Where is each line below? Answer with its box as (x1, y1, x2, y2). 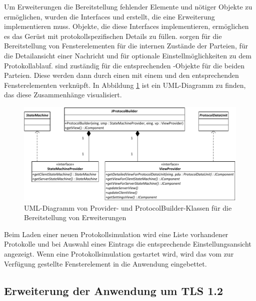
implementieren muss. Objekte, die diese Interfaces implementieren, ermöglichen (4, 21, 249, 31)
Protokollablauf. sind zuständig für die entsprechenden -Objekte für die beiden (4, 60, 244, 70)
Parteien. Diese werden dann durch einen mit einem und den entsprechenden (4, 70, 239, 80)
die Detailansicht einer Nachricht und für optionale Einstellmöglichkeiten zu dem (4, 50, 251, 60)
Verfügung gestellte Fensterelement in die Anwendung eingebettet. (4, 258, 207, 269)
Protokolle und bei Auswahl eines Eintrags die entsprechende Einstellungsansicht (4, 239, 251, 249)
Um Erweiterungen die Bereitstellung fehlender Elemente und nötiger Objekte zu (4, 1, 252, 11)
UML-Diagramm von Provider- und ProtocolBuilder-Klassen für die (24, 202, 232, 213)
